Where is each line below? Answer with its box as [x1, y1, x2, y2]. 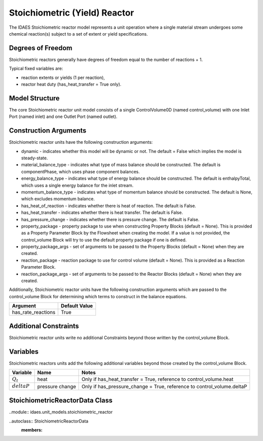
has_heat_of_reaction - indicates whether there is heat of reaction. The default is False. [21, 203, 196, 209]
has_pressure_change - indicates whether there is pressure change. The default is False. [21, 216, 200, 222]
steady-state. [21, 155, 48, 161]
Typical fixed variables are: [9, 66, 63, 72]
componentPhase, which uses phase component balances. [21, 169, 140, 174]
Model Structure [9, 94, 60, 102]
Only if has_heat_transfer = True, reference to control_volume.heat [81, 376, 234, 383]
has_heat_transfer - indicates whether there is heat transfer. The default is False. [21, 210, 183, 215]
